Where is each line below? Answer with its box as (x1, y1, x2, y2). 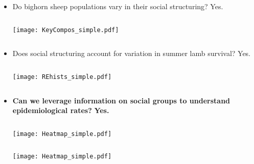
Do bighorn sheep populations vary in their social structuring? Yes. (12, 1, 223, 11)
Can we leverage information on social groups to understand (12, 95, 230, 105)
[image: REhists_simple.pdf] (12, 73, 112, 80)
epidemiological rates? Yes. (12, 105, 109, 116)
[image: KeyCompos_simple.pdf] (12, 26, 119, 34)
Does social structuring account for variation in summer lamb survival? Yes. (12, 48, 251, 59)
